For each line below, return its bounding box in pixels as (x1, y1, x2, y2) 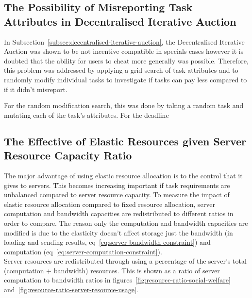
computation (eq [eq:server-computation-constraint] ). (4, 246, 162, 256)
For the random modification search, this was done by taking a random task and (4, 100, 244, 110)
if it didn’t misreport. (4, 84, 67, 94)
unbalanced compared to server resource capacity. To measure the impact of (4, 189, 230, 200)
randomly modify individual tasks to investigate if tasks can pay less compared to (4, 74, 247, 84)
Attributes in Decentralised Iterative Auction (4, 14, 236, 29)
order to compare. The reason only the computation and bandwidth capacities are (4, 218, 248, 228)
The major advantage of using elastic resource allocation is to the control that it (4, 170, 243, 180)
